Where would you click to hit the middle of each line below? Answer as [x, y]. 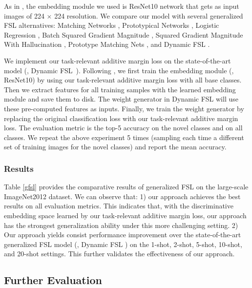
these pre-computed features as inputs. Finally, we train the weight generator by [124, 108]
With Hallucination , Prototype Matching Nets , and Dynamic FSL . [107, 44]
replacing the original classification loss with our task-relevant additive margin [121, 118]
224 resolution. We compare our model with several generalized [149, 15]
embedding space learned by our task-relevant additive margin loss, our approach [125, 215]
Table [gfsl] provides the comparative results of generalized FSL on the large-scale [126, 187]
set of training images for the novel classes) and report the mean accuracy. [115, 147]
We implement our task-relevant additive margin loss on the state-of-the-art [117, 60]
